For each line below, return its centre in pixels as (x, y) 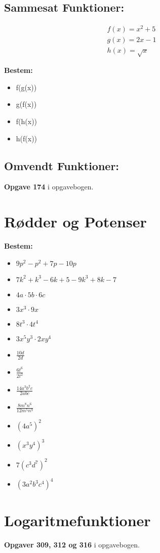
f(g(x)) (26, 87)
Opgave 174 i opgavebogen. (49, 187)
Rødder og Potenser (75, 222)
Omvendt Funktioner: (62, 165)
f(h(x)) (27, 121)
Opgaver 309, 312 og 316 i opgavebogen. (72, 544)
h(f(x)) (27, 138)
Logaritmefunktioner (77, 520)
